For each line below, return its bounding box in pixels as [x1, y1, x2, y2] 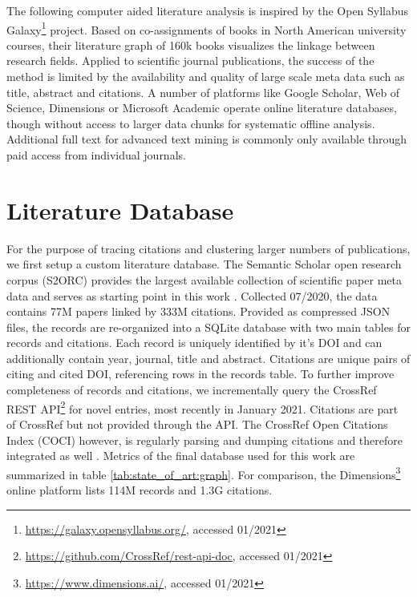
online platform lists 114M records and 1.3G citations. [6, 481, 273, 498]
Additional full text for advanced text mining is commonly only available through [6, 131, 407, 147]
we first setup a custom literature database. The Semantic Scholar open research [6, 256, 402, 272]
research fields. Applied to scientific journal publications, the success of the [6, 52, 374, 69]
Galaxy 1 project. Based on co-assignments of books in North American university [6, 18, 407, 38]
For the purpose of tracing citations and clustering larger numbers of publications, [6, 240, 411, 256]
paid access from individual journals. [6, 147, 186, 163]
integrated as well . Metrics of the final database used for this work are [6, 447, 355, 464]
